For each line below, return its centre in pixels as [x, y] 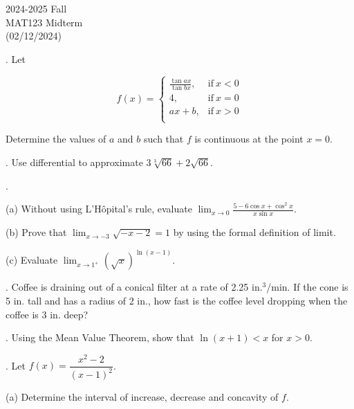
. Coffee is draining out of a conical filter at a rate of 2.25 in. [134, 287]
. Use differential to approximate [74, 162]
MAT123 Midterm [44, 22]
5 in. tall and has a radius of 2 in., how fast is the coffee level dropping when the [177, 301]
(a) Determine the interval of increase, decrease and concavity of [142, 397]
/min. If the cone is [307, 287]
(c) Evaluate [32, 260]
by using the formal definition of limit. [254, 232]
